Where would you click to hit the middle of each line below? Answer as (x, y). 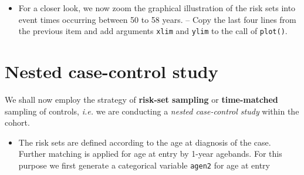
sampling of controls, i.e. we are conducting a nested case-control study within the (152, 111)
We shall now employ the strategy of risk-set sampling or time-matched (141, 99)
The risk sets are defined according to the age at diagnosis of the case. (145, 142)
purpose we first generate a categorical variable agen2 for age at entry (144, 165)
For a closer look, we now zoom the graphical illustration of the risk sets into (157, 8)
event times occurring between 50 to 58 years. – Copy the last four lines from (157, 19)
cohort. (17, 122)
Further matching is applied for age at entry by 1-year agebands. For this (150, 154)
